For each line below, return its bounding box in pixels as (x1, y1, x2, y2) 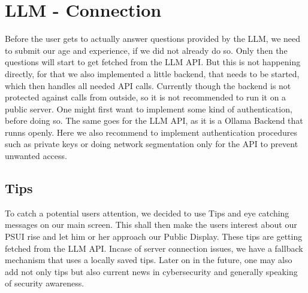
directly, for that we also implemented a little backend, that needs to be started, (5, 67, 300, 80)
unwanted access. (5, 149, 67, 162)
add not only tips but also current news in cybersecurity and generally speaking (5, 265, 298, 277)
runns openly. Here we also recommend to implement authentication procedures (5, 126, 298, 138)
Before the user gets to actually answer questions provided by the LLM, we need (5, 32, 301, 45)
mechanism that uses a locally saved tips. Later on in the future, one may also (5, 254, 292, 266)
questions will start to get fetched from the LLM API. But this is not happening (5, 56, 301, 68)
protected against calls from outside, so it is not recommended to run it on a (5, 91, 286, 103)
